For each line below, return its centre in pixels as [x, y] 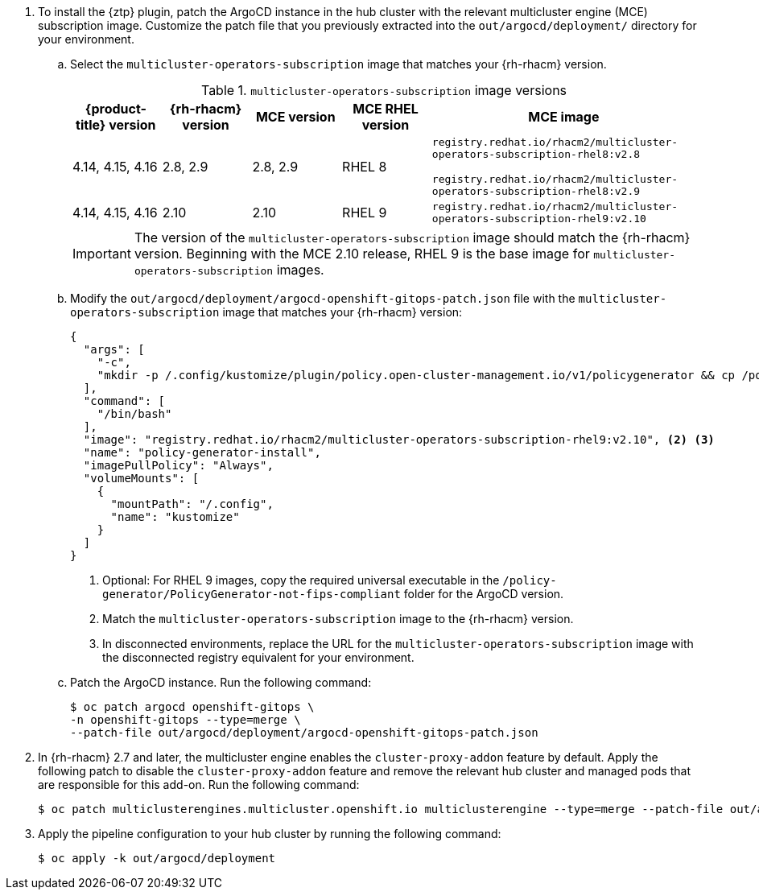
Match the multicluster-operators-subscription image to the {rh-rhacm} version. [338, 619]
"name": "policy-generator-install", [202, 452]
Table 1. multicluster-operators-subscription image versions [384, 90]
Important [102, 254]
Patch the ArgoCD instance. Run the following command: [221, 682]
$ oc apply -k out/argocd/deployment [157, 858]
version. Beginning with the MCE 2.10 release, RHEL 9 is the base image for [362, 254]
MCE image [564, 117]
